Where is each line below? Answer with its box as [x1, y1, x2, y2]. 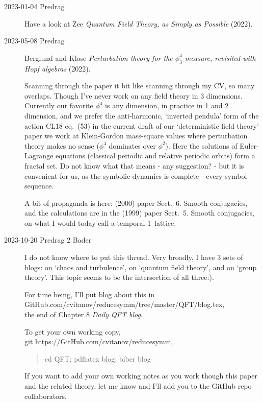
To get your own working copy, [24, 326, 121, 337]
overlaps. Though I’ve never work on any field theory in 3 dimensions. [24, 90, 243, 101]
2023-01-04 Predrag [4, 1, 65, 11]
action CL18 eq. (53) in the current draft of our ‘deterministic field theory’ [24, 120, 259, 131]
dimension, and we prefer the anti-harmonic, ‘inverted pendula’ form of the [24, 110, 259, 121]
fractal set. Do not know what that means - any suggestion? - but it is [24, 160, 244, 171]
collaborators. [24, 390, 67, 401]
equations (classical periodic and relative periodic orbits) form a [55, 150, 255, 161]
